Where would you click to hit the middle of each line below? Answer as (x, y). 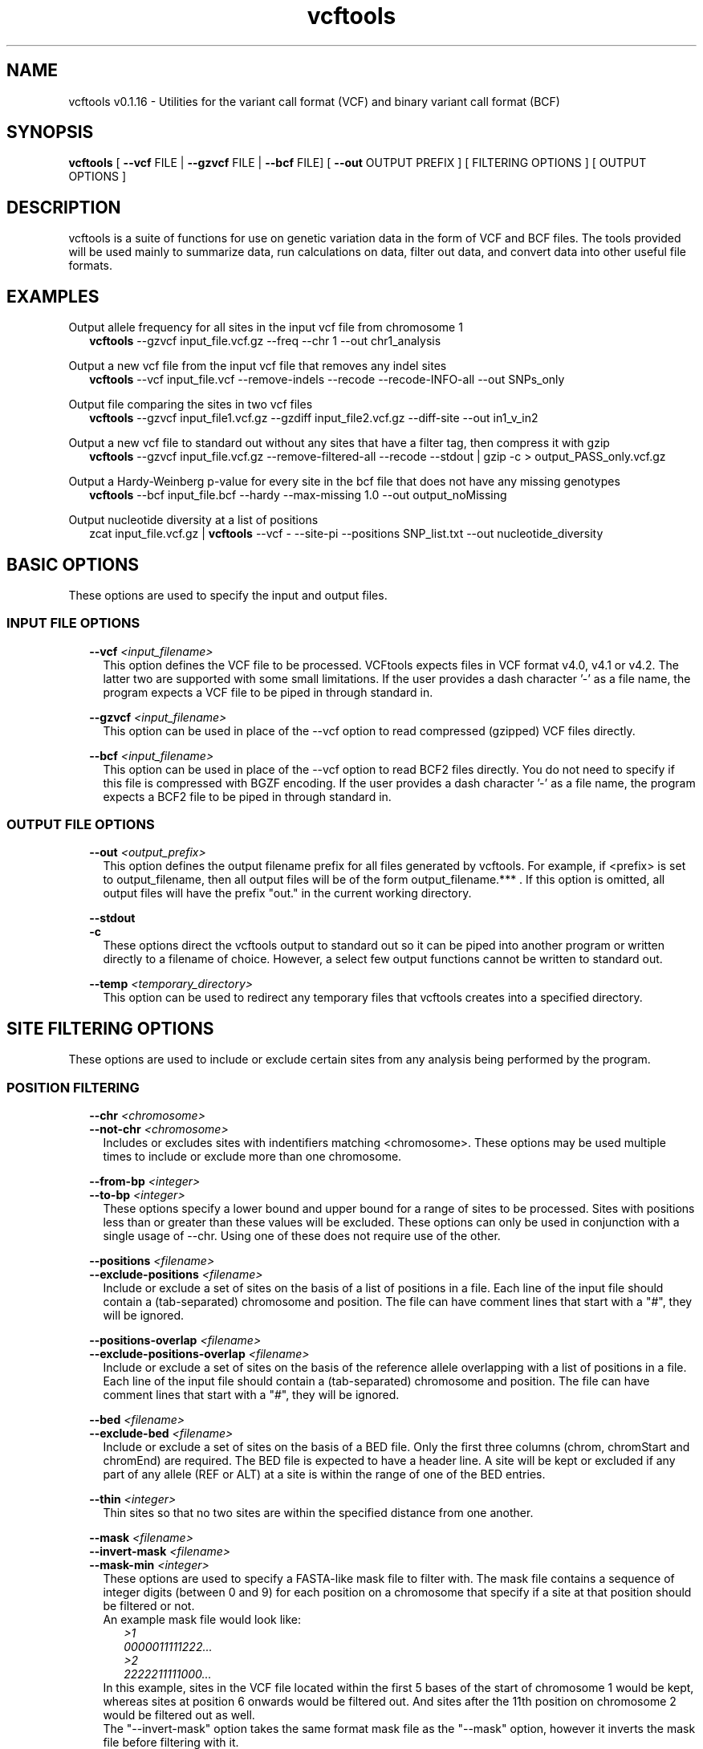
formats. (91, 266)
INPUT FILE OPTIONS (73, 623)
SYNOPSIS (50, 132)
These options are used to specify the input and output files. (228, 595)
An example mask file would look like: (202, 1620)
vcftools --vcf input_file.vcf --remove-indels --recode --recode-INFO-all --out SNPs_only (327, 380)
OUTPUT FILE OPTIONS (81, 825)
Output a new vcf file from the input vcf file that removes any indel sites (258, 366)
